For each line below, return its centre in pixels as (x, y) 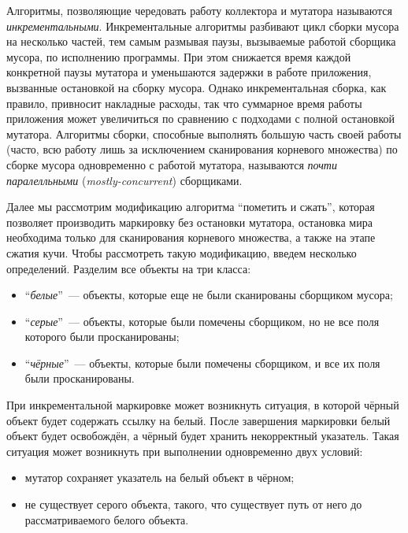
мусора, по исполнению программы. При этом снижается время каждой (179, 56)
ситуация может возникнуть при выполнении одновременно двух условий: (185, 451)
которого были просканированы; (102, 337)
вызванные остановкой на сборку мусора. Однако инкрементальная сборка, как (197, 87)
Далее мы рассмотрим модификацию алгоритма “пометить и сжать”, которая (191, 207)
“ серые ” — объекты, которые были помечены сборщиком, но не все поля (202, 321)
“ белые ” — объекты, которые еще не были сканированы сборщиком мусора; (209, 295)
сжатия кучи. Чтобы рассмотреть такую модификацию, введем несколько (182, 252)
